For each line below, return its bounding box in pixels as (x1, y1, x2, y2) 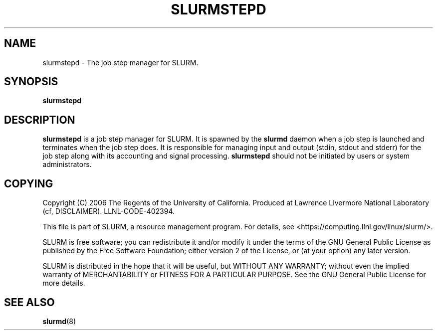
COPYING (4, 177, 53, 190)
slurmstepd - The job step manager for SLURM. (42, 58, 199, 67)
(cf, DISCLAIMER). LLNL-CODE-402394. (42, 207, 175, 216)
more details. (42, 279, 85, 288)
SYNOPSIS (4, 75, 58, 88)
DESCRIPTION (4, 113, 75, 126)
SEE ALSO (4, 296, 55, 309)
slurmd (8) (42, 317, 76, 326)
